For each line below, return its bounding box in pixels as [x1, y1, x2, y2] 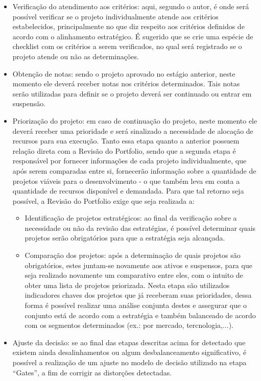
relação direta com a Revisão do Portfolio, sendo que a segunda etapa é [12, 145, 236, 156]
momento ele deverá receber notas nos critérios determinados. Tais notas [12, 78, 240, 89]
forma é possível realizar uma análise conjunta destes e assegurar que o [25, 300, 247, 311]
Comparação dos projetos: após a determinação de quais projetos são [25, 250, 241, 260]
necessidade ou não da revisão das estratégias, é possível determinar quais [25, 222, 256, 233]
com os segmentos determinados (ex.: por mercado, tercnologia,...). [25, 320, 233, 330]
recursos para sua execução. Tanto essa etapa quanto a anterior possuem [12, 135, 240, 146]
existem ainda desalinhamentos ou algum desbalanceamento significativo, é [12, 347, 247, 358]
